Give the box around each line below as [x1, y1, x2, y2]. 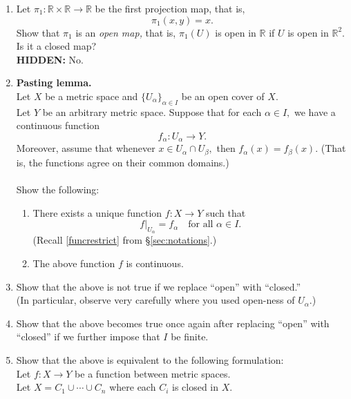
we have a [294, 104, 336, 119]
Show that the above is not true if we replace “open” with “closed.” [16, 279, 301, 293]
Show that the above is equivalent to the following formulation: [16, 353, 284, 367]
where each [109, 380, 156, 394]
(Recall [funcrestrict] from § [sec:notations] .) [32, 233, 217, 247]
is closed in [171, 380, 219, 394]
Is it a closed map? [16, 39, 97, 53]
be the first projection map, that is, [95, 1, 245, 15]
